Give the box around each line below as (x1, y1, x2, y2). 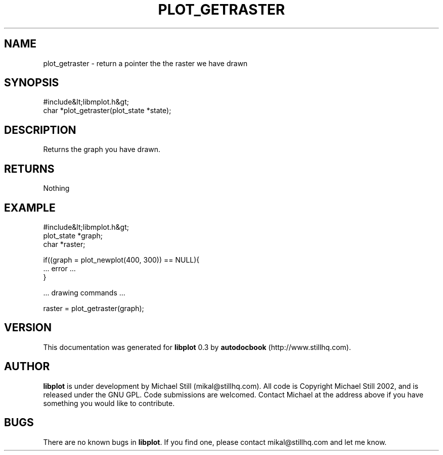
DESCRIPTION (4, 123, 76, 136)
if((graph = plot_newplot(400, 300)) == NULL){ (43, 255, 200, 264)
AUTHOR (4, 360, 50, 373)
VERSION (4, 321, 52, 334)
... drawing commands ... (43, 288, 125, 297)
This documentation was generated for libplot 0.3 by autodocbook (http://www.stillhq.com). (43, 342, 351, 351)
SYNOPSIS (4, 76, 59, 89)
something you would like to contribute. (43, 398, 175, 408)
